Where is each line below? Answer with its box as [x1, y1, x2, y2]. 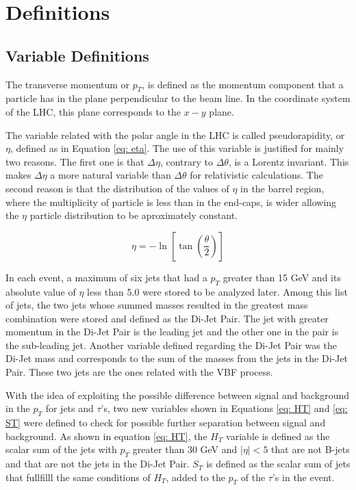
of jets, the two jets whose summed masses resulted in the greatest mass [5, 298, 308, 312]
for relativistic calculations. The [190, 168, 323, 182]
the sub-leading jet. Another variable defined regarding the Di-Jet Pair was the [5, 337, 337, 352]
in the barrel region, [240, 181, 325, 195]
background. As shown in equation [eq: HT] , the [5, 428, 207, 443]
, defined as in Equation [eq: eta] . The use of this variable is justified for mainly [10, 141, 344, 155]
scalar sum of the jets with [5, 442, 117, 456]
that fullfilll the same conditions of [5, 469, 151, 484]
